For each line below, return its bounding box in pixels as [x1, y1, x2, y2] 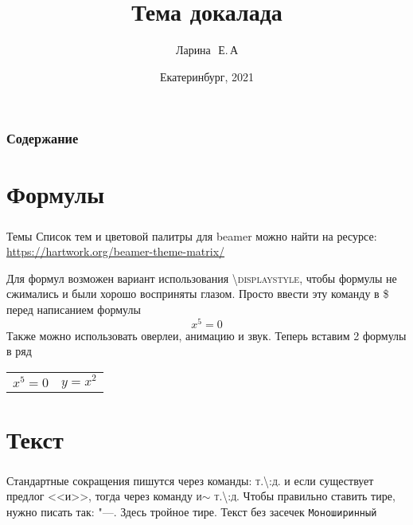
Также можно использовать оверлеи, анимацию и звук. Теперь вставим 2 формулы [6, 327, 407, 343]
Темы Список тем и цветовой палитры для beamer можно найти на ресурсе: [6, 227, 377, 244]
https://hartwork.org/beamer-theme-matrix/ [6, 243, 225, 260]
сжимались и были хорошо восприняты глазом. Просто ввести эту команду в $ [6, 285, 389, 302]
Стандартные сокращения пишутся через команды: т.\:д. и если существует [6, 472, 374, 488]
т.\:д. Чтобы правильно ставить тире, [214, 488, 395, 504]
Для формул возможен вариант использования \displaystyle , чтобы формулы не [6, 269, 397, 286]
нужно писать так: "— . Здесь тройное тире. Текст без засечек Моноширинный [6, 503, 377, 520]
